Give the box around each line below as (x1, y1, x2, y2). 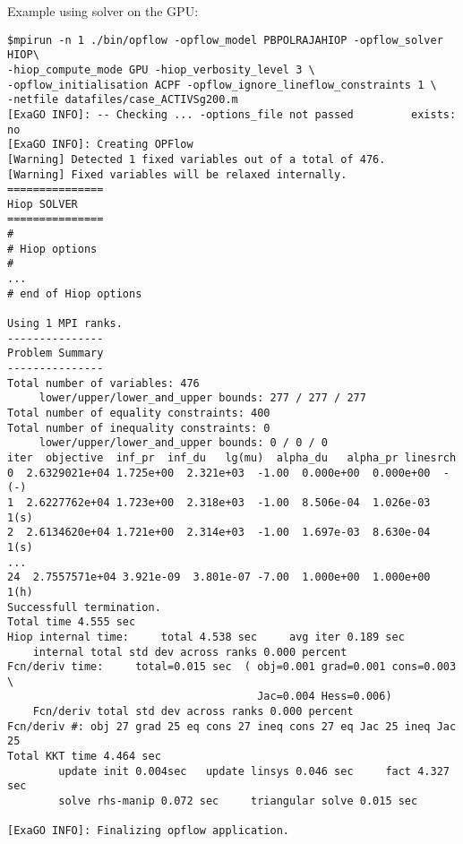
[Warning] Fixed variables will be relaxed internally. (7, 168, 347, 181)
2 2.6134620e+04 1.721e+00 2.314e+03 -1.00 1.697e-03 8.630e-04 (7, 526, 431, 539)
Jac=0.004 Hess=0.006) (257, 690, 392, 703)
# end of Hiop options (7, 287, 142, 300)
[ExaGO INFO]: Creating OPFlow (7, 138, 193, 151)
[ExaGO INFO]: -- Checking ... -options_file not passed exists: (7, 108, 457, 121)
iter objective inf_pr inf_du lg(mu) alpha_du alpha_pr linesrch (7, 451, 457, 464)
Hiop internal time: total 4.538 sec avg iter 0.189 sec (7, 630, 405, 643)
